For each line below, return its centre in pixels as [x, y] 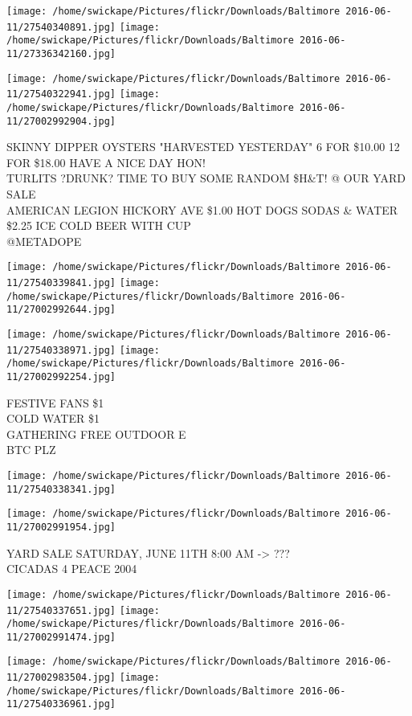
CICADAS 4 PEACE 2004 [72, 569]
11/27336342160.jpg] [61, 53]
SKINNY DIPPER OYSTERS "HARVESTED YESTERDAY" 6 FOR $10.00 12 [203, 147]
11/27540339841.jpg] [61, 283]
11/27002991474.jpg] [61, 637]
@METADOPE [44, 241]
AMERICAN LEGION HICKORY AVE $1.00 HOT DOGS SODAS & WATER [202, 209]
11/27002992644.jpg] [61, 310]
